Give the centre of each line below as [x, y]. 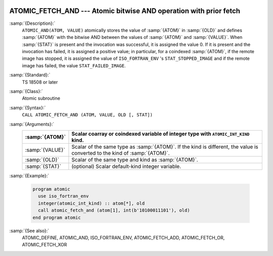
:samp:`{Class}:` [26, 92]
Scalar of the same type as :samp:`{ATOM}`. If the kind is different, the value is [165, 147]
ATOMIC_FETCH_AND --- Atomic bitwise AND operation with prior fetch [125, 11]
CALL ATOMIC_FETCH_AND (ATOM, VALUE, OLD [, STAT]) [87, 115]
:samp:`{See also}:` [29, 231]
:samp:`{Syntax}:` [28, 108]
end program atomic [57, 217]
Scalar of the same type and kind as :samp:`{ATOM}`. [135, 159]
